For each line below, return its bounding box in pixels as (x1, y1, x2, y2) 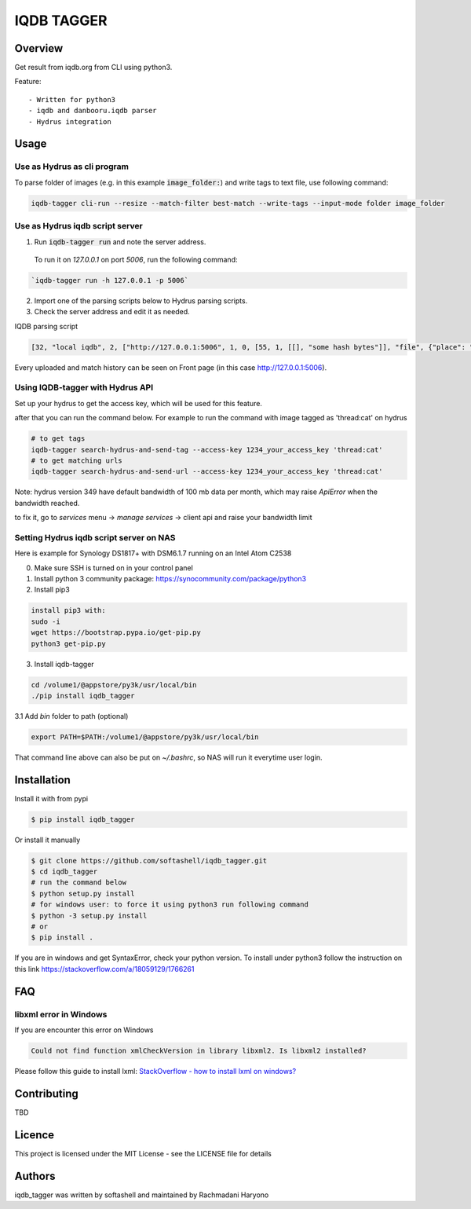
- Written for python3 (28, 95, 116, 104)
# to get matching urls (31, 456, 123, 465)
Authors (14, 1169, 56, 1182)
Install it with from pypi (14, 793, 89, 803)
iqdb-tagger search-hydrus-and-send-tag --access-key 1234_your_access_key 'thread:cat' (31, 445, 384, 454)
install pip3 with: (31, 606, 106, 615)
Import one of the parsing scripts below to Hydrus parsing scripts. (34, 295, 248, 306)
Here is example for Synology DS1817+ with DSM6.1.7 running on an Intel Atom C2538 (14, 548, 292, 558)
